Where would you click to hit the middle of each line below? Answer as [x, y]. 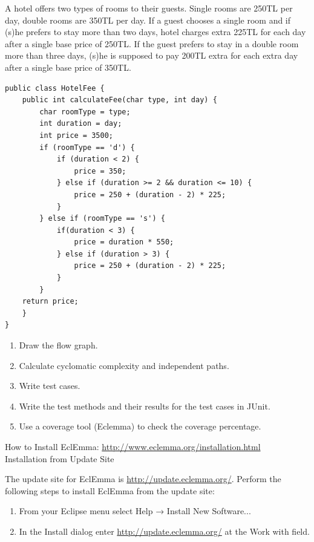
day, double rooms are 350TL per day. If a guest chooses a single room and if [148, 20]
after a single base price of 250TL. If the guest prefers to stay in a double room [152, 43]
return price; [50, 302]
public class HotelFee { [55, 88]
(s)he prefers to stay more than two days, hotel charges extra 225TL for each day [155, 32]
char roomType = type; [85, 112]
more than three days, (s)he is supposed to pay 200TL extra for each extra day [152, 55]
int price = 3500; [76, 135]
